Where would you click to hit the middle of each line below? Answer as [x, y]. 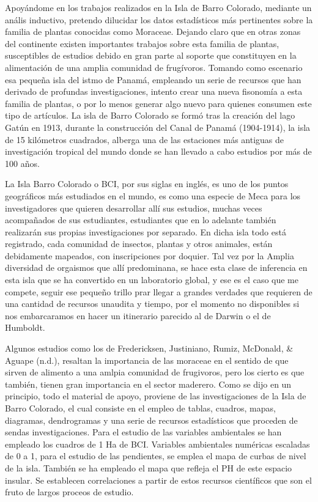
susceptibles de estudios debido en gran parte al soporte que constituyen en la [151, 55]
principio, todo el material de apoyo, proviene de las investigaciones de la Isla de [156, 396]
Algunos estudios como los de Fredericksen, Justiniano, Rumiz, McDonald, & [149, 348]
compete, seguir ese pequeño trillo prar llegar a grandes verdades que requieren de [159, 291]
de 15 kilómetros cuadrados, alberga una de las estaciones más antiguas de [145, 139]
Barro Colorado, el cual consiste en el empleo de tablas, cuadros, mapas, [140, 408]
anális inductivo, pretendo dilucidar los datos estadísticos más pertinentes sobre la [159, 19]
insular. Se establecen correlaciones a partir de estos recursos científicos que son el [158, 480]
